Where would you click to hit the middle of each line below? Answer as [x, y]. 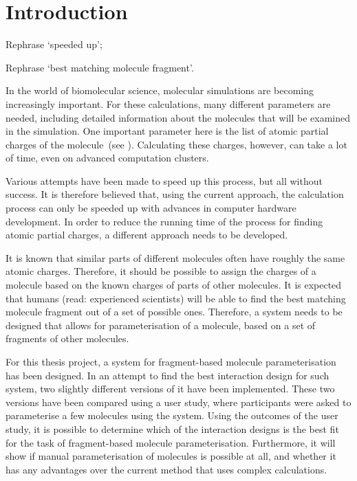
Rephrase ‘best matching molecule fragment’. [100, 67]
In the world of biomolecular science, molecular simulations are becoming [160, 90]
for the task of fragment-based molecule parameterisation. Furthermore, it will [171, 442]
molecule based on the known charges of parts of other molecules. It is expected [174, 285]
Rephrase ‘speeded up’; [54, 44]
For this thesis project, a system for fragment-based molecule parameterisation [171, 361]
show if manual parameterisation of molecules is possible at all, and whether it [171, 456]
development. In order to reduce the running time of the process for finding [164, 221]
